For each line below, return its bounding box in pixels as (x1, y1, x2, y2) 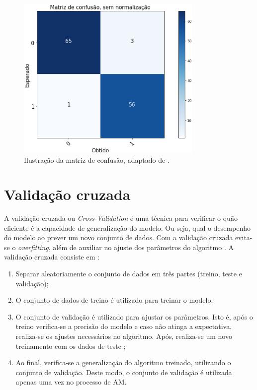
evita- (235, 232, 253, 243)
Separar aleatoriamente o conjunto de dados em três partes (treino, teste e (15, 268, 242, 279)
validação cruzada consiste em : (4, 252, 99, 262)
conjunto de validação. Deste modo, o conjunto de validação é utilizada (15, 367, 232, 377)
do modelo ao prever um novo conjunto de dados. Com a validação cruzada (4, 232, 233, 243)
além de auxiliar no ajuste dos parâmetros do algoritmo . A (53, 242, 234, 252)
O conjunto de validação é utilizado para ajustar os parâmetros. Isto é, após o (15, 311, 253, 322)
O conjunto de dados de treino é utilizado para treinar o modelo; (15, 295, 213, 305)
